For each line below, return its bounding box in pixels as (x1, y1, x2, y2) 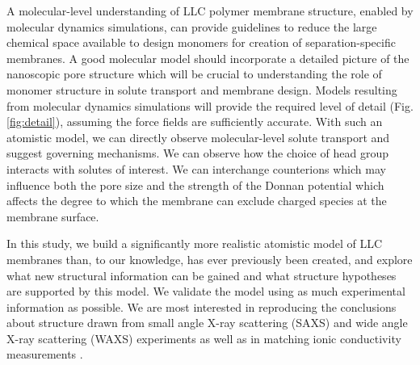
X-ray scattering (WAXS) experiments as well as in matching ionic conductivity (6, 329, 401, 346)
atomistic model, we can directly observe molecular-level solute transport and (6, 128, 390, 145)
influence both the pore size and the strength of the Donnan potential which (6, 176, 384, 193)
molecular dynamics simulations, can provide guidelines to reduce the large (6, 18, 377, 35)
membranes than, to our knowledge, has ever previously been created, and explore (6, 250, 413, 267)
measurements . (6, 346, 83, 363)
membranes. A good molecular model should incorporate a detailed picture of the (6, 49, 409, 66)
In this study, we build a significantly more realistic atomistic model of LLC (6, 235, 383, 252)
